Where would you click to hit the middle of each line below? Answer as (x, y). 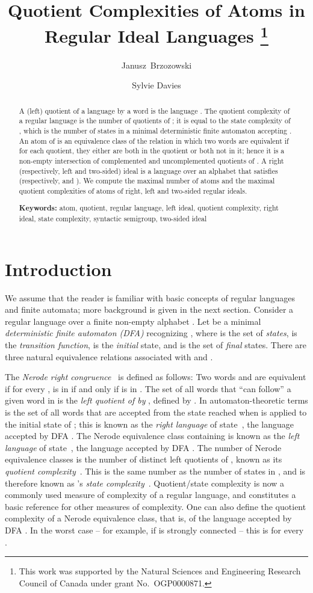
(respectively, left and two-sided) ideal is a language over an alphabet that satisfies (148, 171)
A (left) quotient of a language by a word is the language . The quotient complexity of (154, 110)
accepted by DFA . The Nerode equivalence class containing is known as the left (152, 436)
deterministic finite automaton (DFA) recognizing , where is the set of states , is (151, 333)
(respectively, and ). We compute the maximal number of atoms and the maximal (147, 181)
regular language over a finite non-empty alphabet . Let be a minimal (133, 321)
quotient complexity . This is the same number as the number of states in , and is (155, 471)
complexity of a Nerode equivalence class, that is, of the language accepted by (148, 518)
